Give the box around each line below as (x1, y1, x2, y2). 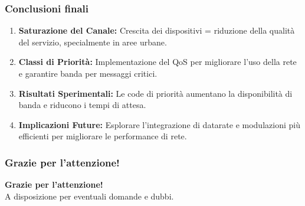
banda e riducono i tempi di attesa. (18, 99, 146, 111)
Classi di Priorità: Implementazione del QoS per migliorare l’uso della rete (18, 55, 297, 68)
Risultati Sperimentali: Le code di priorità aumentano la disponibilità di (18, 87, 293, 99)
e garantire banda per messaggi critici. (18, 67, 158, 79)
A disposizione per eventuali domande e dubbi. (5, 189, 174, 202)
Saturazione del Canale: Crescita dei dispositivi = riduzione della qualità (18, 24, 295, 37)
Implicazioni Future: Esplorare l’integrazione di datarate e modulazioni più (18, 118, 300, 130)
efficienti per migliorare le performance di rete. (18, 130, 187, 142)
